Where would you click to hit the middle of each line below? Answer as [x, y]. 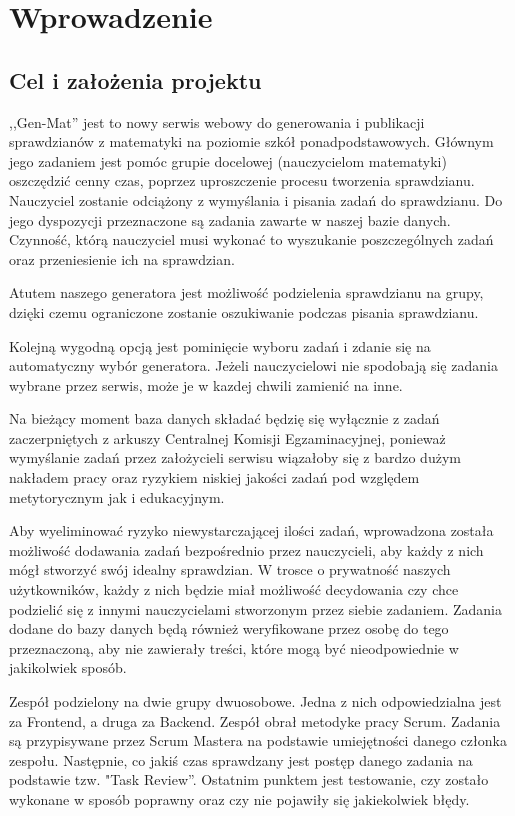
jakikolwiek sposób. [68, 667]
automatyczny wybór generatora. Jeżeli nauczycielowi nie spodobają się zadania [253, 365]
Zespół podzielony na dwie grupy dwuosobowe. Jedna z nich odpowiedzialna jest [255, 701]
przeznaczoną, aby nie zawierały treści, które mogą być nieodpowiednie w [234, 647]
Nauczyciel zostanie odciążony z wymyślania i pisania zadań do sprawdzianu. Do [256, 199]
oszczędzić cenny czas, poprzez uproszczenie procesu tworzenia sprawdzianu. [242, 180]
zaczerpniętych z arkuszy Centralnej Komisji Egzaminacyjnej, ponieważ [227, 437]
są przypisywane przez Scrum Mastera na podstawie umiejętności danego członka [258, 740]
